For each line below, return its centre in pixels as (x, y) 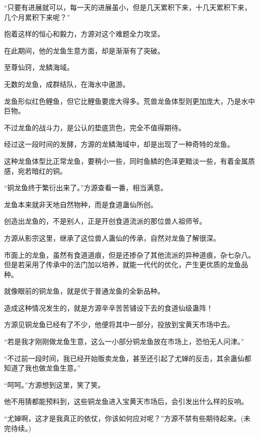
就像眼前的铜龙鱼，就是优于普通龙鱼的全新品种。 (84, 291)
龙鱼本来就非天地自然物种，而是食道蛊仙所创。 (81, 204)
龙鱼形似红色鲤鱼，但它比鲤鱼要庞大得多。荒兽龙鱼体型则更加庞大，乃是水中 (129, 101)
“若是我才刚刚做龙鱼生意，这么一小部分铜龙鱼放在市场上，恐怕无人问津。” (124, 341)
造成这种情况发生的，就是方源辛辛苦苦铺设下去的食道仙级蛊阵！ (109, 307)
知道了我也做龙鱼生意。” (42, 368)
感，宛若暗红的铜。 (35, 171)
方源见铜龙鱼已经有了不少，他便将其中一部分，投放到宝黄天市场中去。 (119, 324)
